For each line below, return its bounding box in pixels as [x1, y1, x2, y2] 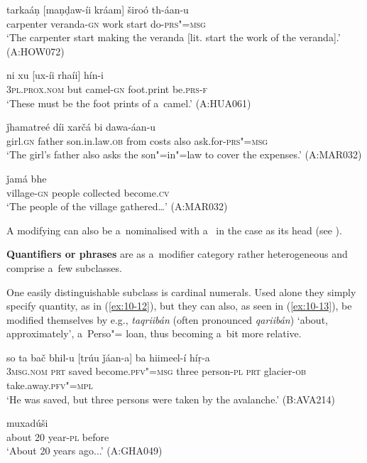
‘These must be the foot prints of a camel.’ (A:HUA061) [6, 95, 251, 110]
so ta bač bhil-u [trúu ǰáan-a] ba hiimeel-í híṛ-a [6, 349, 210, 364]
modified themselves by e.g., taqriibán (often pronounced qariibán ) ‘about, [6, 312, 328, 327]
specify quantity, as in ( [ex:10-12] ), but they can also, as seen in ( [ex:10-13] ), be [6, 298, 352, 313]
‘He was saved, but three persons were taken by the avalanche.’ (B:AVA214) [6, 391, 335, 406]
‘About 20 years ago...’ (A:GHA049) [6, 443, 163, 458]
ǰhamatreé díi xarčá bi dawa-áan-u [6, 119, 156, 134]
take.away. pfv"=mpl [6, 378, 93, 393]
